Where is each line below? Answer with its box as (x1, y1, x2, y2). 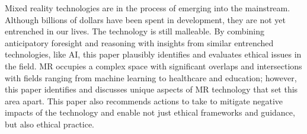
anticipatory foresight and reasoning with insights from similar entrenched (5, 36, 274, 49)
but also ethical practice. (5, 117, 95, 130)
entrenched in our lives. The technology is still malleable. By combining (5, 25, 264, 37)
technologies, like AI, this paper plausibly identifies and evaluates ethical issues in (5, 48, 302, 60)
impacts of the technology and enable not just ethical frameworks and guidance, (5, 106, 295, 119)
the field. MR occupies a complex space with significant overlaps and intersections (5, 59, 302, 72)
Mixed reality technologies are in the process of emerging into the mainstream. (5, 2, 290, 14)
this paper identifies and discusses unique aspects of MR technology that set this (5, 83, 298, 95)
